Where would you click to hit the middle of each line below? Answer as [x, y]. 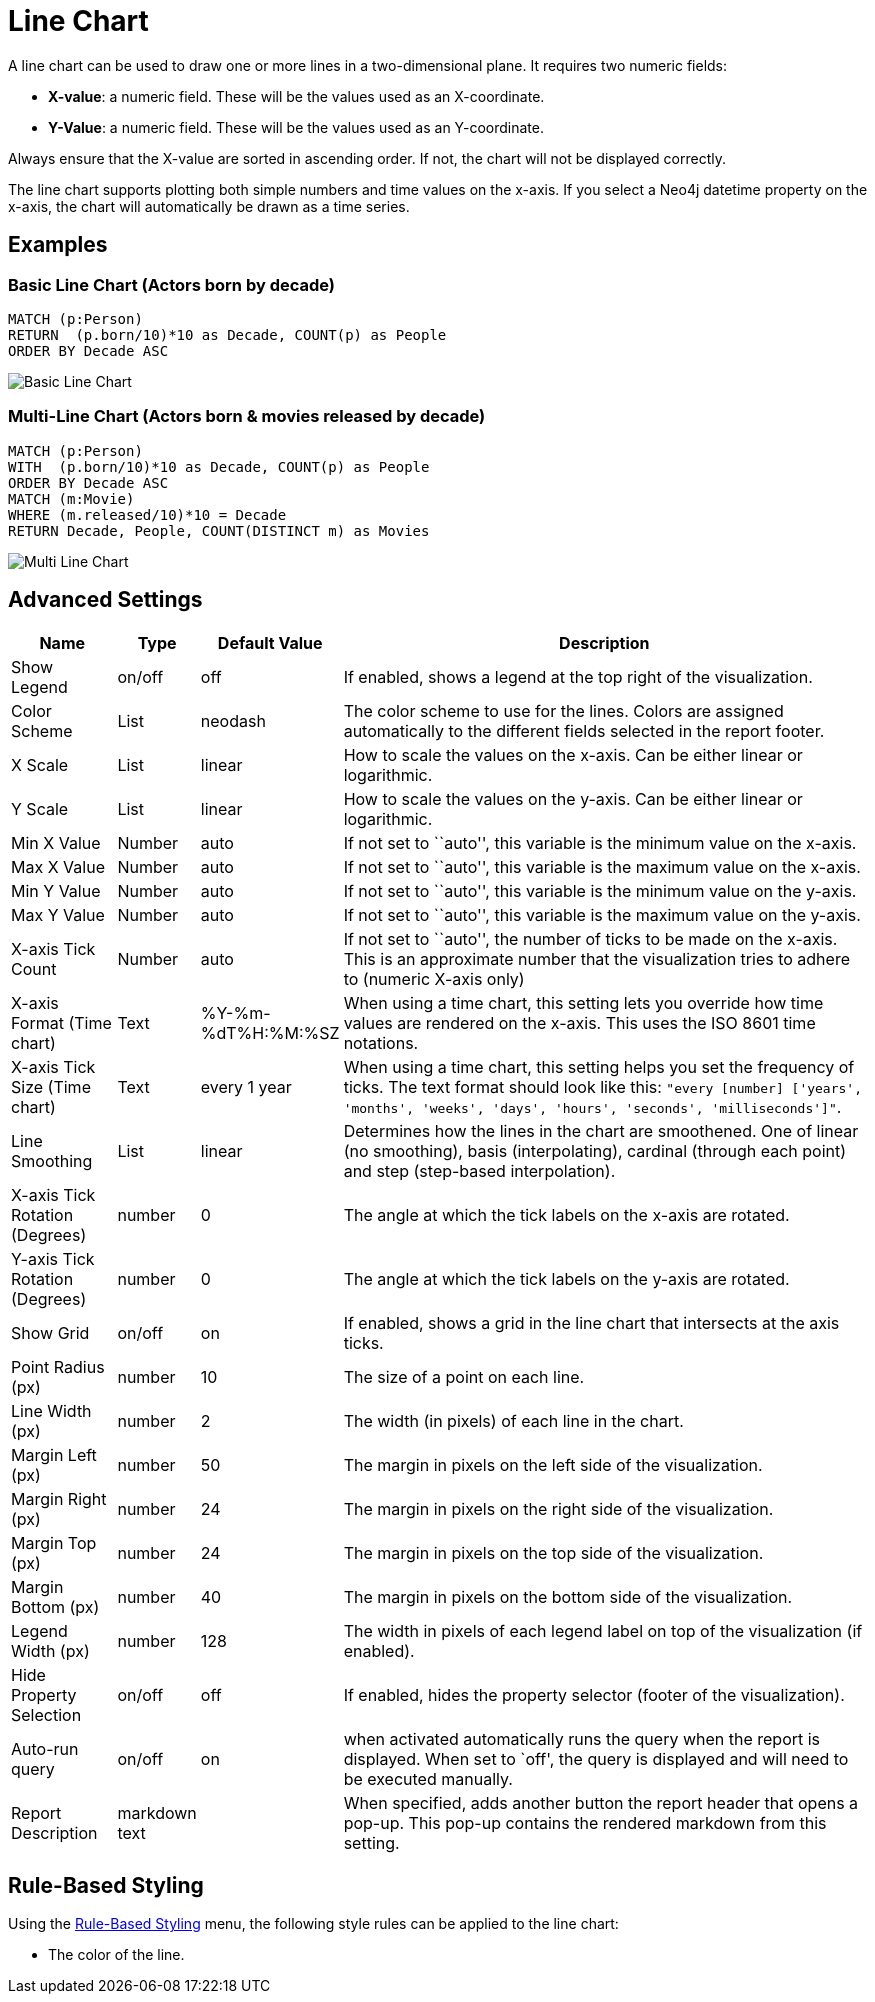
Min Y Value [56, 890]
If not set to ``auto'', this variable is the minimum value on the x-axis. [600, 842]
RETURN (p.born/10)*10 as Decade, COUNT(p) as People [227, 334]
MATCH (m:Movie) [71, 498]
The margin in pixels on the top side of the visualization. [553, 1552]
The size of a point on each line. [464, 1376]
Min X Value [56, 842]
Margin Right [59, 1498]
